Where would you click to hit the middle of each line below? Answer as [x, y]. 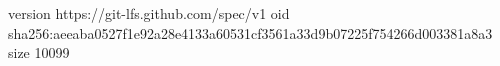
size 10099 [39, 52]
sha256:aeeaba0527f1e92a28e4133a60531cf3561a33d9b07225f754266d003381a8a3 [250, 32]
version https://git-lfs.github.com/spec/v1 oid [149, 13]
